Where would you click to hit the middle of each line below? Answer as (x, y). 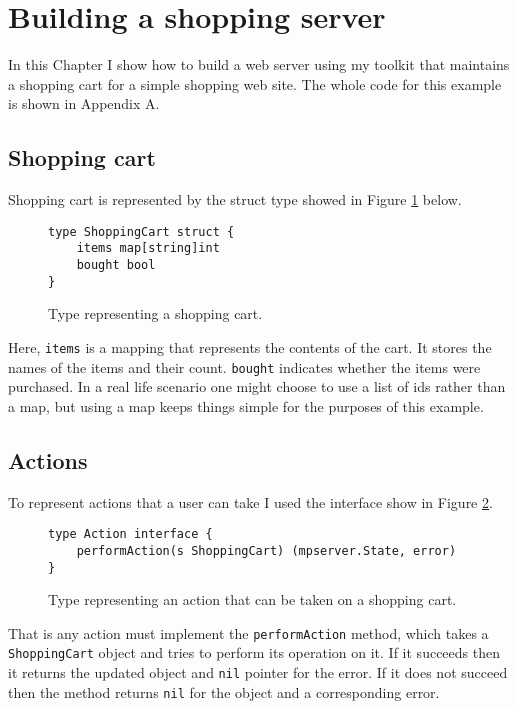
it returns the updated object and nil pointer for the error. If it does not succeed (258, 672)
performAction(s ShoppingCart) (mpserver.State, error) (266, 550)
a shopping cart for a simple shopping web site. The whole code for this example (255, 83)
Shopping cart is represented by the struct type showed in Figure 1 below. (235, 199)
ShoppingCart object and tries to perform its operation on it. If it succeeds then (254, 652)
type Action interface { (130, 534)
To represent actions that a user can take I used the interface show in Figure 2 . (250, 501)
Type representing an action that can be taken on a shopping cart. (252, 599)
